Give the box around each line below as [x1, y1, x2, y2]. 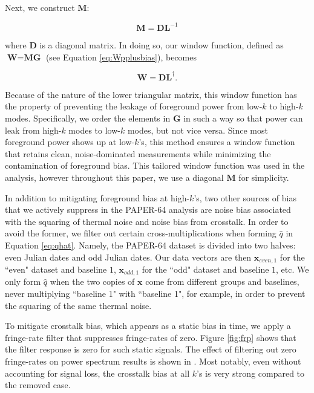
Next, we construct [5, 1, 75, 13]
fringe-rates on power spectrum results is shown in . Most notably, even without [5, 354, 301, 367]
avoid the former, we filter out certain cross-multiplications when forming [5, 227, 276, 239]
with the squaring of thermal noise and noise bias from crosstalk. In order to [5, 215, 289, 227]
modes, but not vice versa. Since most [127, 123, 268, 136]
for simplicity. [238, 171, 289, 183]
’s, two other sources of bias [194, 191, 296, 204]
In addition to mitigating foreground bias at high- [5, 191, 190, 204]
